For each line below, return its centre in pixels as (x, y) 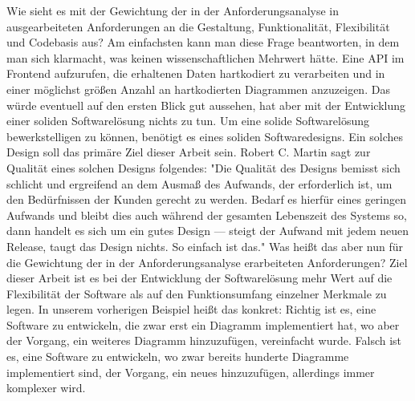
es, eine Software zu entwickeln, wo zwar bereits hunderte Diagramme (178, 356)
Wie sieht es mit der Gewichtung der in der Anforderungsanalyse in (173, 10)
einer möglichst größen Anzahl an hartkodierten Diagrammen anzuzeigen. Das (198, 89)
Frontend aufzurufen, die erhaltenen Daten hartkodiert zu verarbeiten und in (196, 73)
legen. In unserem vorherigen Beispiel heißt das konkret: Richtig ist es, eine (191, 309)
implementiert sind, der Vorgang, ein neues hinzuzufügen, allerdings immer (191, 372)
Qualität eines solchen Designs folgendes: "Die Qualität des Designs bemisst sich (203, 167)
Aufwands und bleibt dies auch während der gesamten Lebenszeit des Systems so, (207, 215)
